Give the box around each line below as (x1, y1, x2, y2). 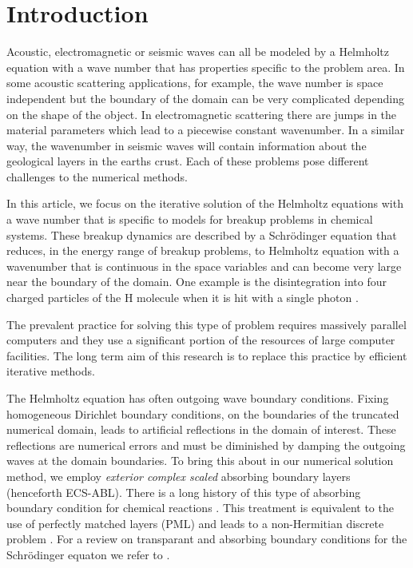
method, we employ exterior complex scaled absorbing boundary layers (6, 467, 351, 484)
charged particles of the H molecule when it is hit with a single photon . (6, 289, 359, 306)
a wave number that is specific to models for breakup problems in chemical (6, 211, 373, 228)
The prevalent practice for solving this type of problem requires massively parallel (6, 316, 407, 332)
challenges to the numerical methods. (6, 168, 188, 185)
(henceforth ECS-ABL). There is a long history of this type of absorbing (6, 483, 361, 500)
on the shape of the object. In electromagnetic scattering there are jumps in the (6, 105, 397, 122)
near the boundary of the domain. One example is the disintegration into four (6, 273, 387, 290)
